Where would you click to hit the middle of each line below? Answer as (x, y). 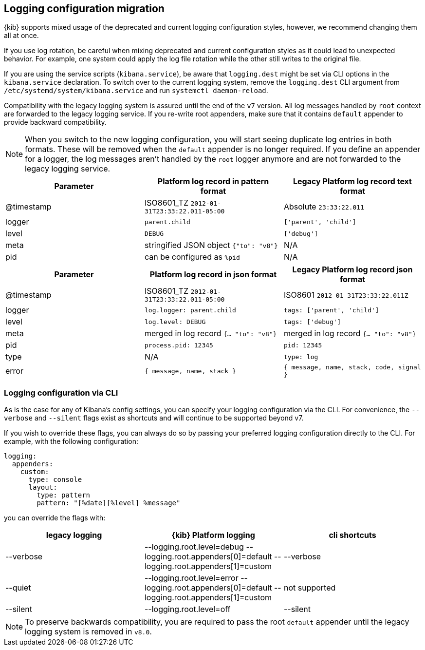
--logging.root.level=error (191, 578)
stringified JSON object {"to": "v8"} (211, 245)
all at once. (21, 36)
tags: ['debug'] (312, 322)
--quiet (18, 588)
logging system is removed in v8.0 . (88, 632)
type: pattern (64, 495)
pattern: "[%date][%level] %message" (109, 503)
